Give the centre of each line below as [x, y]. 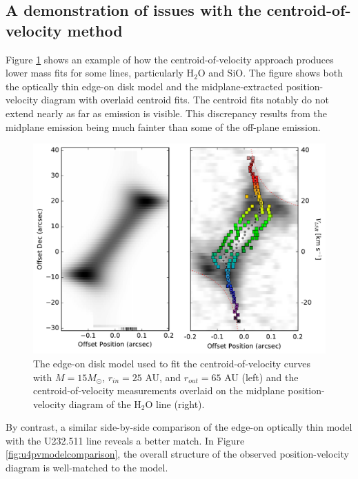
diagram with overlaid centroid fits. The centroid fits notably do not [185, 100]
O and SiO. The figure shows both [270, 73]
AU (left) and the [261, 377]
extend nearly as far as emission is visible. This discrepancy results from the [167, 113]
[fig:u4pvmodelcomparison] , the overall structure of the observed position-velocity [177, 454]
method [95, 30]
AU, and [163, 377]
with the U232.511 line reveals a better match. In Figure [125, 440]
